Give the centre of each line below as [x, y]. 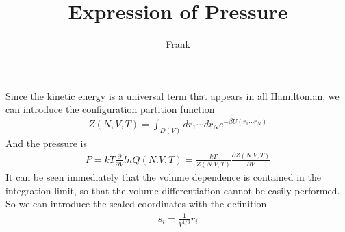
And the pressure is [46, 143]
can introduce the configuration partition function [110, 109]
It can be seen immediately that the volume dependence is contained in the [163, 177]
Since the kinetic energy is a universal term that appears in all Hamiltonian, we [172, 95]
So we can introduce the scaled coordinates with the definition [136, 204]
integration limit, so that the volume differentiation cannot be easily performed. [173, 190]
